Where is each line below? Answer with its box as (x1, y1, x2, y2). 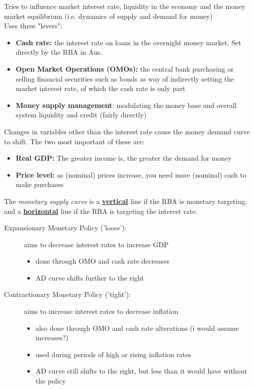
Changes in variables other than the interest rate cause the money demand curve (4, 126, 250, 136)
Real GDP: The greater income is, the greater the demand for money (15, 153, 232, 163)
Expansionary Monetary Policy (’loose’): (4, 222, 127, 233)
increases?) (35, 332, 69, 343)
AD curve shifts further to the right (35, 272, 144, 283)
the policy (35, 376, 66, 386)
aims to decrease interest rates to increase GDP (24, 239, 169, 249)
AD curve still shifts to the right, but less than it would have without (35, 366, 248, 376)
